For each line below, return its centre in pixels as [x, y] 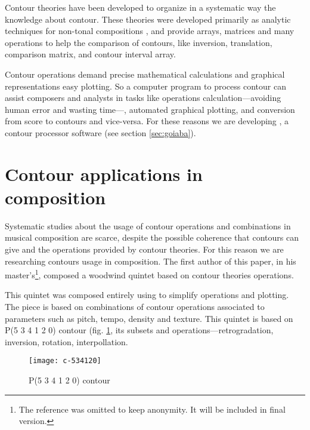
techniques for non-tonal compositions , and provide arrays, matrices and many [150, 31]
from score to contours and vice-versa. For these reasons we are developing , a [147, 121]
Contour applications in [104, 173]
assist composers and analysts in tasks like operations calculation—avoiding [143, 98]
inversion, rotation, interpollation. [66, 341]
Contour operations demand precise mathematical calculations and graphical [145, 74]
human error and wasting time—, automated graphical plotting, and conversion [150, 109]
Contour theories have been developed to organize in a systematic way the [140, 7]
